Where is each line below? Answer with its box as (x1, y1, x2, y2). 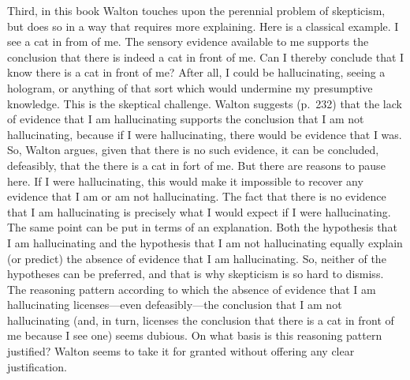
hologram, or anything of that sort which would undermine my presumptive (7, 79, 373, 96)
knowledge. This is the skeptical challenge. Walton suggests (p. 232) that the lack (7, 95, 402, 111)
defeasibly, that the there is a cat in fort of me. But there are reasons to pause (7, 156, 386, 173)
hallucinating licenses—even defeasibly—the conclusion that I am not (7, 296, 342, 313)
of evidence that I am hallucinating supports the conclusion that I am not (7, 111, 364, 127)
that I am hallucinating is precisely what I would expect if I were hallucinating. (7, 203, 391, 220)
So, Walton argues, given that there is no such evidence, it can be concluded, (7, 141, 379, 158)
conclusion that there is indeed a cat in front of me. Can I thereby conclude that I (7, 48, 404, 65)
